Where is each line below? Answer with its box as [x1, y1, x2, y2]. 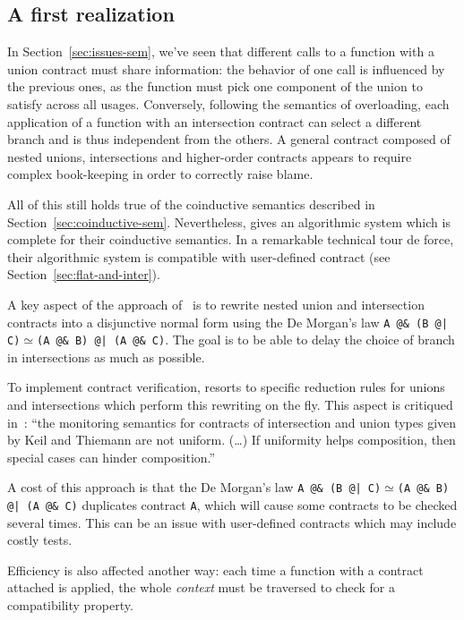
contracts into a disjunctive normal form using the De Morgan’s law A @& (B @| [7, 312, 448, 331]
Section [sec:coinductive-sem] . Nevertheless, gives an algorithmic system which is [7, 212, 451, 231]
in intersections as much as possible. [7, 347, 205, 366]
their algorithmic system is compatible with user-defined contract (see [7, 247, 391, 266]
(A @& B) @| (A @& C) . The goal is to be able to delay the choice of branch [36, 330, 455, 349]
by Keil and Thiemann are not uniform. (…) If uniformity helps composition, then [7, 430, 456, 449]
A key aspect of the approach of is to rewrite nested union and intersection [7, 294, 425, 313]
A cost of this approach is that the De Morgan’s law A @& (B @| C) [7, 478, 382, 497]
